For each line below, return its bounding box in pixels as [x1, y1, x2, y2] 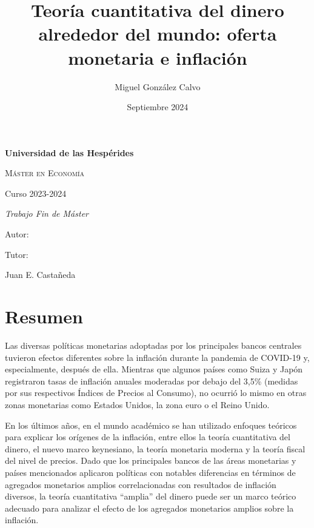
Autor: [5, 228, 29, 240]
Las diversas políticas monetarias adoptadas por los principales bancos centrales [5, 338, 302, 351]
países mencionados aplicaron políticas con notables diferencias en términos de [5, 466, 296, 478]
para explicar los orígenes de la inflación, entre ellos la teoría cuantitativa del [5, 431, 290, 443]
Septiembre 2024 [127, 101, 189, 113]
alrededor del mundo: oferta [38, 21, 277, 46]
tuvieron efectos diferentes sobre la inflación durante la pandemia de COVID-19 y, [5, 351, 310, 363]
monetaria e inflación [68, 45, 247, 70]
